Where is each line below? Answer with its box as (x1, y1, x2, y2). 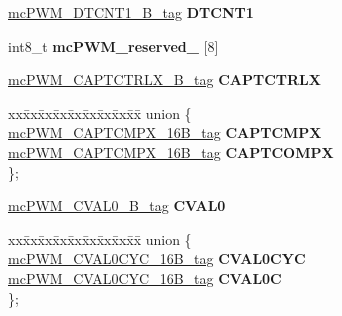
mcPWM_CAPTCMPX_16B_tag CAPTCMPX (8, 122, 322, 143)
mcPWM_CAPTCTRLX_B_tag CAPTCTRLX (8, 69, 321, 90)
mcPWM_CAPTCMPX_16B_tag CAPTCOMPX (8, 141, 334, 162)
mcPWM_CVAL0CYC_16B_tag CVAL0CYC (8, 248, 306, 269)
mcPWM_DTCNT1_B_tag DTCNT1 (8, 2, 254, 22)
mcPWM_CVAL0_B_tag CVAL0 (8, 195, 226, 216)
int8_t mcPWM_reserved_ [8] (8, 35, 219, 56)
